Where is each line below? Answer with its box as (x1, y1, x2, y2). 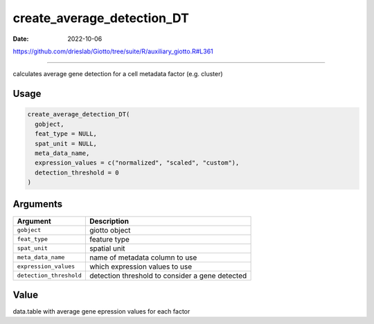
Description (89, 216, 130, 226)
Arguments (12, 198, 63, 210)
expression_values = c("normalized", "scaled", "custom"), (35, 159, 240, 167)
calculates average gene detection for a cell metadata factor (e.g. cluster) (12, 70, 223, 78)
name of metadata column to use (89, 253, 197, 262)
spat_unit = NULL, (35, 139, 97, 147)
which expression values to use (89, 262, 193, 271)
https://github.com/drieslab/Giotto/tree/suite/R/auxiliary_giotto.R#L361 (12, 47, 214, 55)
